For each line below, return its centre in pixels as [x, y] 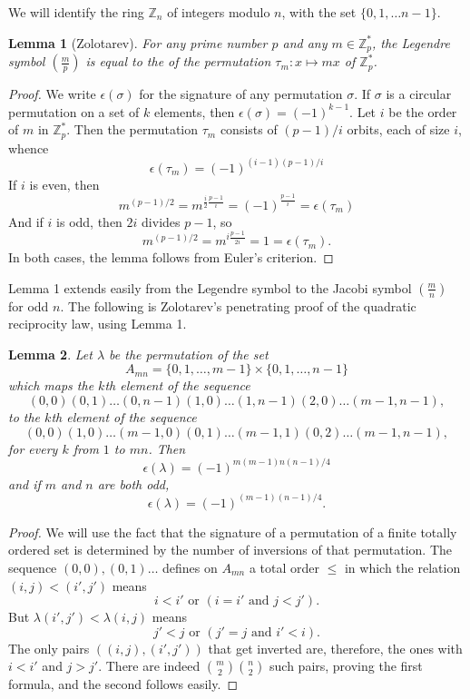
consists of [249, 129]
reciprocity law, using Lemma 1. [98, 324]
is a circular [419, 94]
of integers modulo [219, 12]
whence [29, 148]
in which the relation [402, 568]
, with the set [319, 12]
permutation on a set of [74, 111]
